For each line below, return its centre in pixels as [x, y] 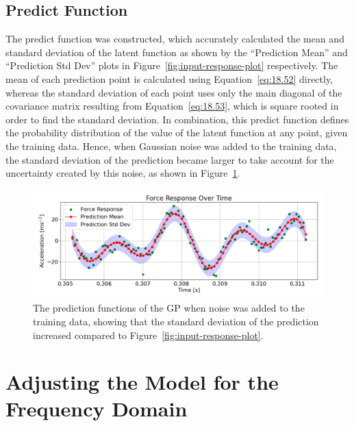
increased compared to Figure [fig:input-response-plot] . [148, 335]
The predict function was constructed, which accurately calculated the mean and [175, 39]
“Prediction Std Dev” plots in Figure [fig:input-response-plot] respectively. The [172, 65]
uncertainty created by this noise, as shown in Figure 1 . [123, 173]
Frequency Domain [97, 409]
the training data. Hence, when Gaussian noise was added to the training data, [171, 146]
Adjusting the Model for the [142, 382]
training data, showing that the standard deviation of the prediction [176, 321]
